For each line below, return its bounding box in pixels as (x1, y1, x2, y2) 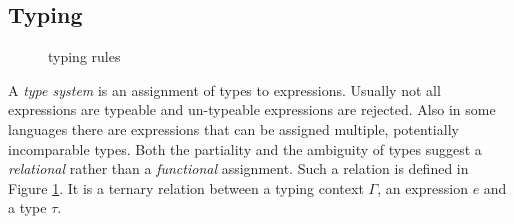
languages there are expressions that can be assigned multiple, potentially (8, 118, 459, 139)
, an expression (377, 177, 468, 198)
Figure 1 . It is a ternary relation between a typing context (8, 177, 364, 198)
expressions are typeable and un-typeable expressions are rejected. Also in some (8, 99, 496, 120)
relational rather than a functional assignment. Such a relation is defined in (8, 158, 469, 179)
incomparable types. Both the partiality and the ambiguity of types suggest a (8, 138, 482, 159)
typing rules (48, 46, 121, 67)
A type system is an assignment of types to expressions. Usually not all (8, 79, 441, 100)
